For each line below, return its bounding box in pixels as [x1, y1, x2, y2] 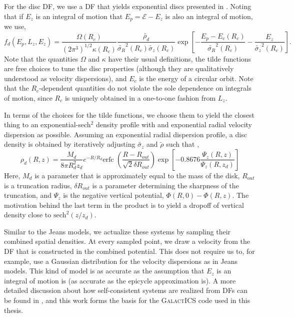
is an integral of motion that [35, 11, 123, 21]
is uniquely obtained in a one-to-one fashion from [64, 92, 216, 103]
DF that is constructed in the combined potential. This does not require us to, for [4, 246, 255, 256]
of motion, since [4, 92, 52, 103]
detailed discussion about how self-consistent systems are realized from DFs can [4, 285, 247, 295]
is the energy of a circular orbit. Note [139, 73, 253, 83]
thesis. [4, 304, 23, 315]
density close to [4, 209, 51, 220]
